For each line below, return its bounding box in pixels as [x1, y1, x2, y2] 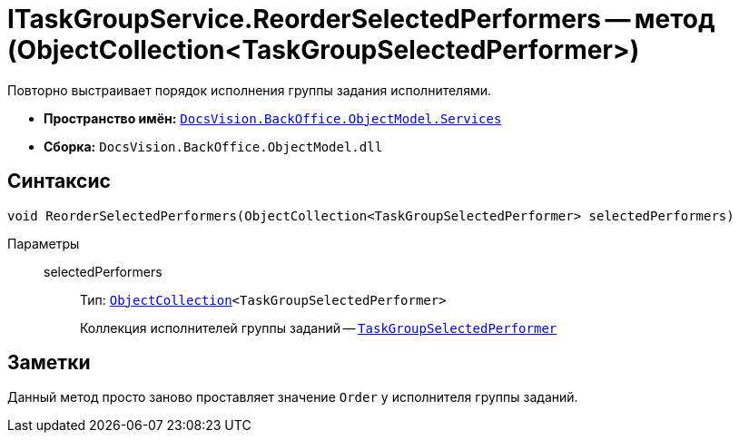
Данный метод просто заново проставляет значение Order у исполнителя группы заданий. [7, 389, 578, 406]
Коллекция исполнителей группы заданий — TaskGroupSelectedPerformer [80, 319, 557, 336]
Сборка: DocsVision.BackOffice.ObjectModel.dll [44, 138, 383, 154]
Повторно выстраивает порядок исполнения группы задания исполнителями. [7, 82, 492, 98]
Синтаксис [7, 170, 111, 193]
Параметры [7, 235, 80, 251]
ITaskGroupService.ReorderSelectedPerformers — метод [7, 4, 715, 34]
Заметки [7, 351, 91, 375]
